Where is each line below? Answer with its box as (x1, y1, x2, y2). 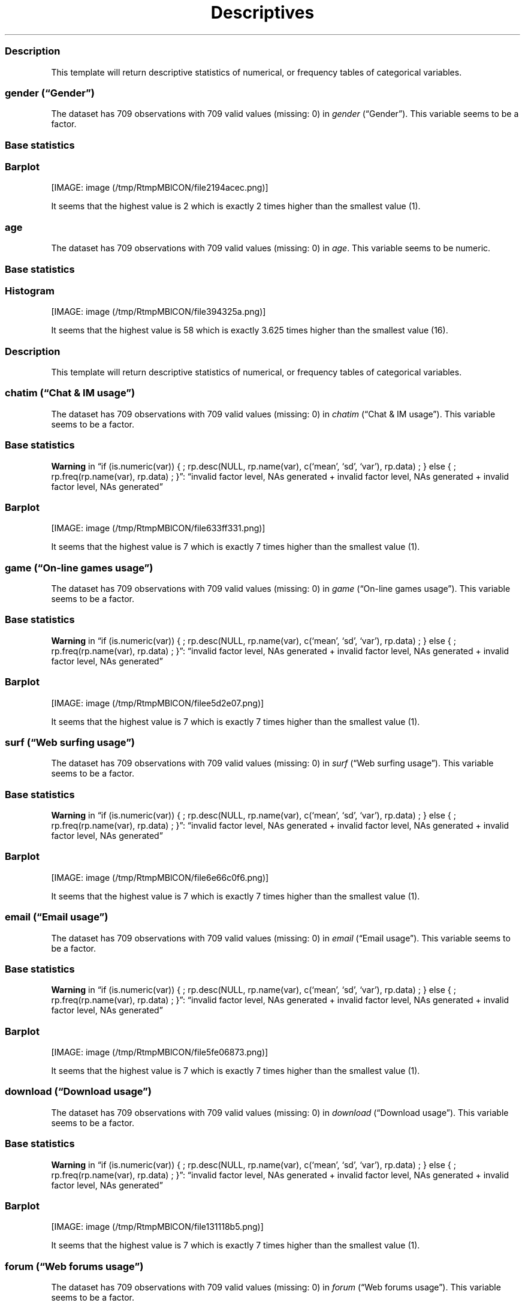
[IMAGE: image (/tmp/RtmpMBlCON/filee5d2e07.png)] (51, 697, 264, 708)
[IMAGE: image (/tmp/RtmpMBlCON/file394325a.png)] (51, 306, 266, 317)
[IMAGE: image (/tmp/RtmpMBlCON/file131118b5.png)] (51, 1221, 264, 1232)
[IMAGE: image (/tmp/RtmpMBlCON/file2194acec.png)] (51, 182, 268, 193)
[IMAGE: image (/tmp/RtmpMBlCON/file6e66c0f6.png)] (51, 872, 269, 883)
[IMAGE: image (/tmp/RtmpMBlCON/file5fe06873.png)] (51, 1047, 268, 1057)
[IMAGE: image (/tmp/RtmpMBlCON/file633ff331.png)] (51, 523, 265, 534)
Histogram (5, 284, 55, 297)
